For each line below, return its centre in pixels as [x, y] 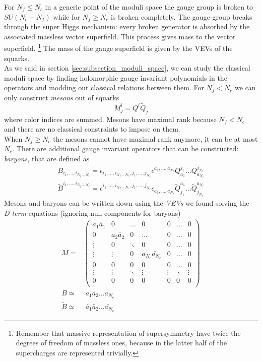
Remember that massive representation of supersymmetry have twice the [128, 333]
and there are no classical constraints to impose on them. [92, 129]
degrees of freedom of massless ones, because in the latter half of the [121, 343]
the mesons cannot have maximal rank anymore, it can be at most [155, 138]
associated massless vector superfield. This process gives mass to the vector [120, 36]
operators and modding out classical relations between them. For [104, 87]
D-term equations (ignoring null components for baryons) [92, 213]
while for [67, 16]
